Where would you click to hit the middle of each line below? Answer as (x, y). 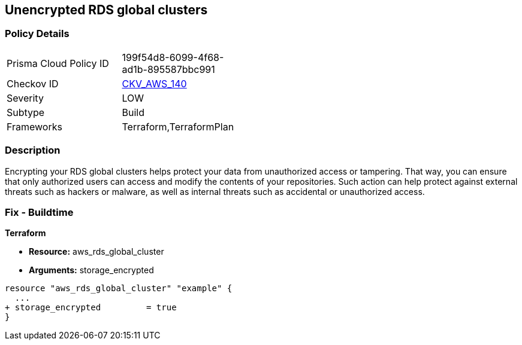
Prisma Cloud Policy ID (58, 63)
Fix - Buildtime (39, 212)
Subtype (26, 112)
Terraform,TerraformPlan (178, 126)
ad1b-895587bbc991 (168, 69)
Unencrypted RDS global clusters (106, 10)
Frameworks (34, 126)
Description (33, 150)
